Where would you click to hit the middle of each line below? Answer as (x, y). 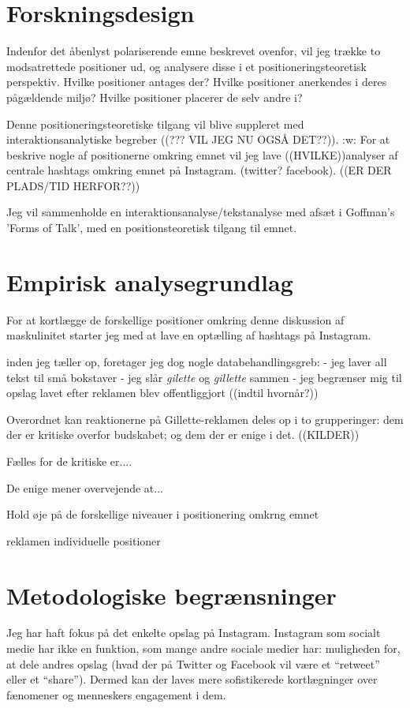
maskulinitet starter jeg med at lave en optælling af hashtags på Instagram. (189, 335)
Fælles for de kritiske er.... (69, 461)
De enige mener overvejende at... (85, 487)
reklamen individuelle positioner (84, 540)
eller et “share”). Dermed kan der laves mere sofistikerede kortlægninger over (192, 679)
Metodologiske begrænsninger (171, 595)
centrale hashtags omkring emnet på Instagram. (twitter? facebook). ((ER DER (199, 170)
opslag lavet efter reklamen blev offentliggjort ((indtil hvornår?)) (162, 393)
